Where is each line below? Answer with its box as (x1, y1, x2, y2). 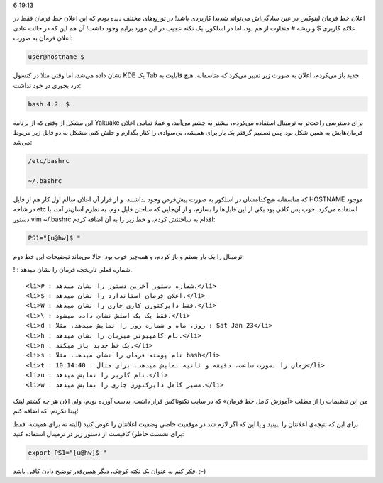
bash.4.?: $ (28, 100, 70, 108)
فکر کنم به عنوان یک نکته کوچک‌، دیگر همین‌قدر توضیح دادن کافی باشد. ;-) (13, 467, 206, 475)
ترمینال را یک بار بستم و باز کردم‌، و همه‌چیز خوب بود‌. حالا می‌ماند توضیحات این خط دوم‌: (13, 252, 245, 260)
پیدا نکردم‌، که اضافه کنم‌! (13, 406, 79, 415)
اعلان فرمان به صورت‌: (13, 34, 73, 43)
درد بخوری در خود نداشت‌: (13, 81, 82, 89)
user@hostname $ (28, 53, 85, 61)
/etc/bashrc (28, 157, 70, 165)
